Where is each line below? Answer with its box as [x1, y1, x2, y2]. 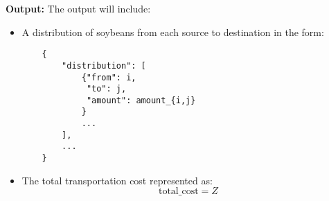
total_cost [158, 186, 199, 197]
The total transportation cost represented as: [21, 173, 213, 187]
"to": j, [86, 84, 127, 94]
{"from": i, [81, 72, 136, 82]
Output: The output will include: [6, 1, 151, 15]
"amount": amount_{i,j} [86, 95, 196, 105]
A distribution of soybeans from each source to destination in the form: [21, 24, 324, 39]
